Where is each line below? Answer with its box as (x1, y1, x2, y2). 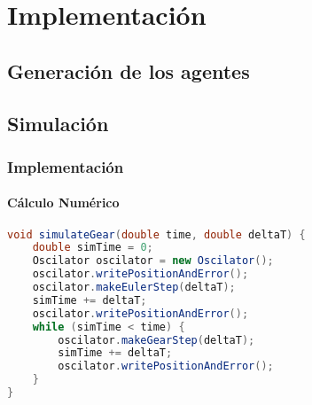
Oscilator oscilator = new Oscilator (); (32, 254, 274, 268)
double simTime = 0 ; (32, 241, 153, 254)
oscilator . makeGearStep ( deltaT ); (58, 333, 255, 347)
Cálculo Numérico (7, 193, 120, 212)
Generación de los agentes (7, 57, 250, 84)
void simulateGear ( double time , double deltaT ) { (7, 228, 306, 241)
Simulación (7, 109, 109, 136)
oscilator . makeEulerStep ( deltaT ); (32, 281, 236, 294)
